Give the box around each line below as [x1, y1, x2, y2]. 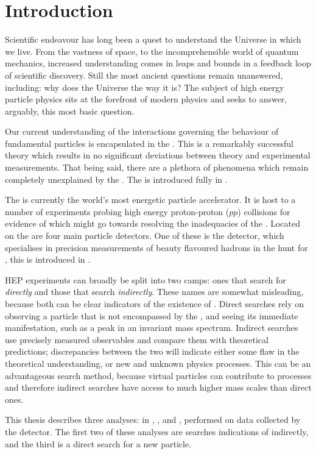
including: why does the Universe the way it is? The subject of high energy [5, 80, 284, 93]
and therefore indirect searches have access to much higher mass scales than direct [5, 381, 312, 394]
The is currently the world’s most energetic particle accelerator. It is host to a [5, 193, 296, 206]
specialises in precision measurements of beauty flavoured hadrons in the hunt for [5, 241, 308, 254]
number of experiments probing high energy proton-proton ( [5, 205, 230, 218]
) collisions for [237, 205, 290, 218]
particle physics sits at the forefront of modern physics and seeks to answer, [5, 93, 287, 105]
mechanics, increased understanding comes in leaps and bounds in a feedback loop [5, 57, 311, 69]
